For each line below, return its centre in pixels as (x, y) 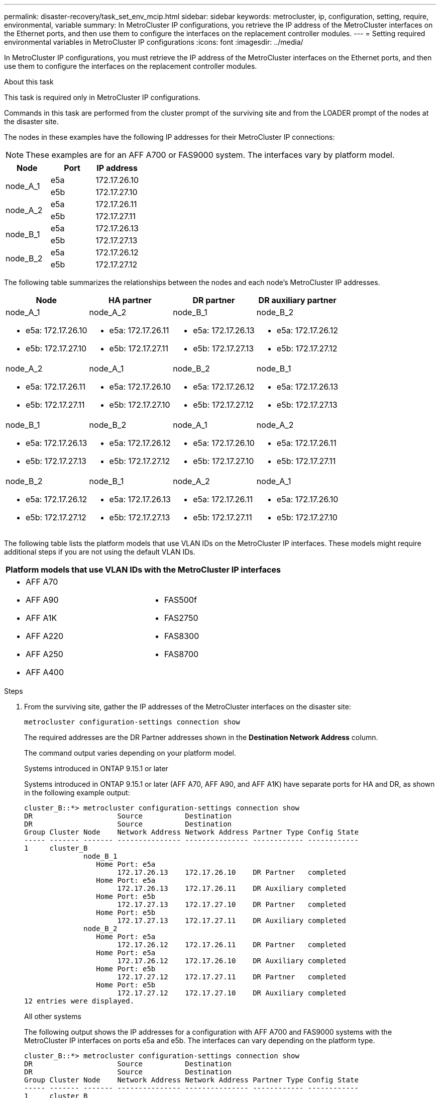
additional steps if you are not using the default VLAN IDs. (100, 552)
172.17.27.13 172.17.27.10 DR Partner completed (232, 904)
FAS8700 (181, 654)
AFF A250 (44, 654)
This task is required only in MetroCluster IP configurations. (102, 97)
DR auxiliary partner (297, 300)
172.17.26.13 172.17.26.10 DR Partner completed (232, 872)
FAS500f (180, 600)
